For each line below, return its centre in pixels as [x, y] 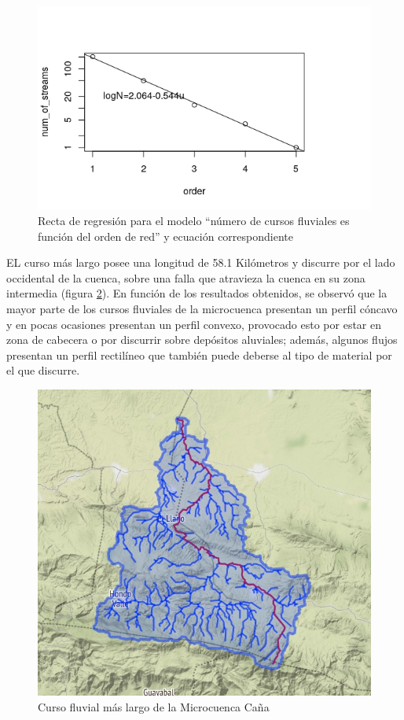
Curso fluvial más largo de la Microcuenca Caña [154, 707]
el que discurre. [43, 370]
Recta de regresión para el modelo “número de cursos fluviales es [194, 221]
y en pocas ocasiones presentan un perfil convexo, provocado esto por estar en [194, 324]
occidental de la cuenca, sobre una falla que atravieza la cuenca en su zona [186, 277]
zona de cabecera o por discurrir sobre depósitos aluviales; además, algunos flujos [202, 340]
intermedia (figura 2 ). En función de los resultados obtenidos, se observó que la [197, 293]
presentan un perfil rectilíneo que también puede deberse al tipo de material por [199, 354]
